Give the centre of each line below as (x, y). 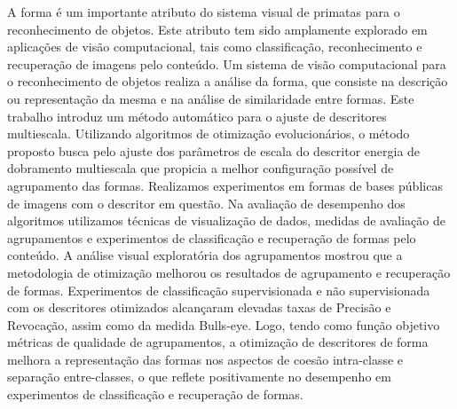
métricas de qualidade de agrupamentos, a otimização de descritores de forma (218, 342)
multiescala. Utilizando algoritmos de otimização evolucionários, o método (209, 134)
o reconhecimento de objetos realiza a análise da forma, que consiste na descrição (228, 81)
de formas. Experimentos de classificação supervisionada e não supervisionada (219, 290)
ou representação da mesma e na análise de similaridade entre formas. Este (211, 98)
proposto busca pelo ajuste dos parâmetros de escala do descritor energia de (214, 150)
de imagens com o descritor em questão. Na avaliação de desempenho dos (206, 203)
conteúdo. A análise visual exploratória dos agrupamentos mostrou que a (205, 255)
